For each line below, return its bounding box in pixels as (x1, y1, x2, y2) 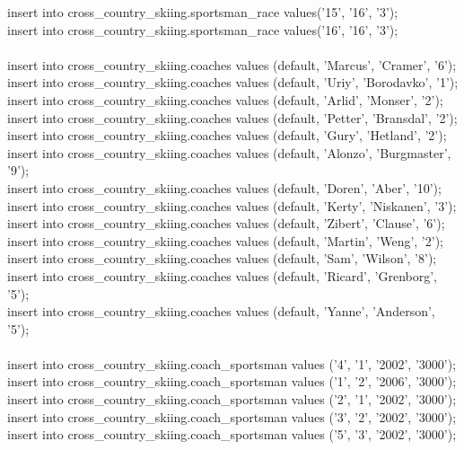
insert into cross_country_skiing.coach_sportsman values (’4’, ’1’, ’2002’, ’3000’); (7, 354, 457, 373)
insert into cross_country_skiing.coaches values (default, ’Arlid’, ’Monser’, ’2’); (7, 90, 443, 109)
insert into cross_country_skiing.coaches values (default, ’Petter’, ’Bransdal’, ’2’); (7, 108, 458, 127)
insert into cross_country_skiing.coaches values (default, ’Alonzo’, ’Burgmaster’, (7, 143, 451, 162)
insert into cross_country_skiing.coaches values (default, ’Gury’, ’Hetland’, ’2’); (7, 126, 447, 145)
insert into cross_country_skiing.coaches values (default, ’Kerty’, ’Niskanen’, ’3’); (7, 196, 457, 215)
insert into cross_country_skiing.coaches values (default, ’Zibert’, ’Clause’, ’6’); (7, 214, 445, 233)
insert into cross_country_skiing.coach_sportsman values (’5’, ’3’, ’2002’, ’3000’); (7, 425, 457, 444)
